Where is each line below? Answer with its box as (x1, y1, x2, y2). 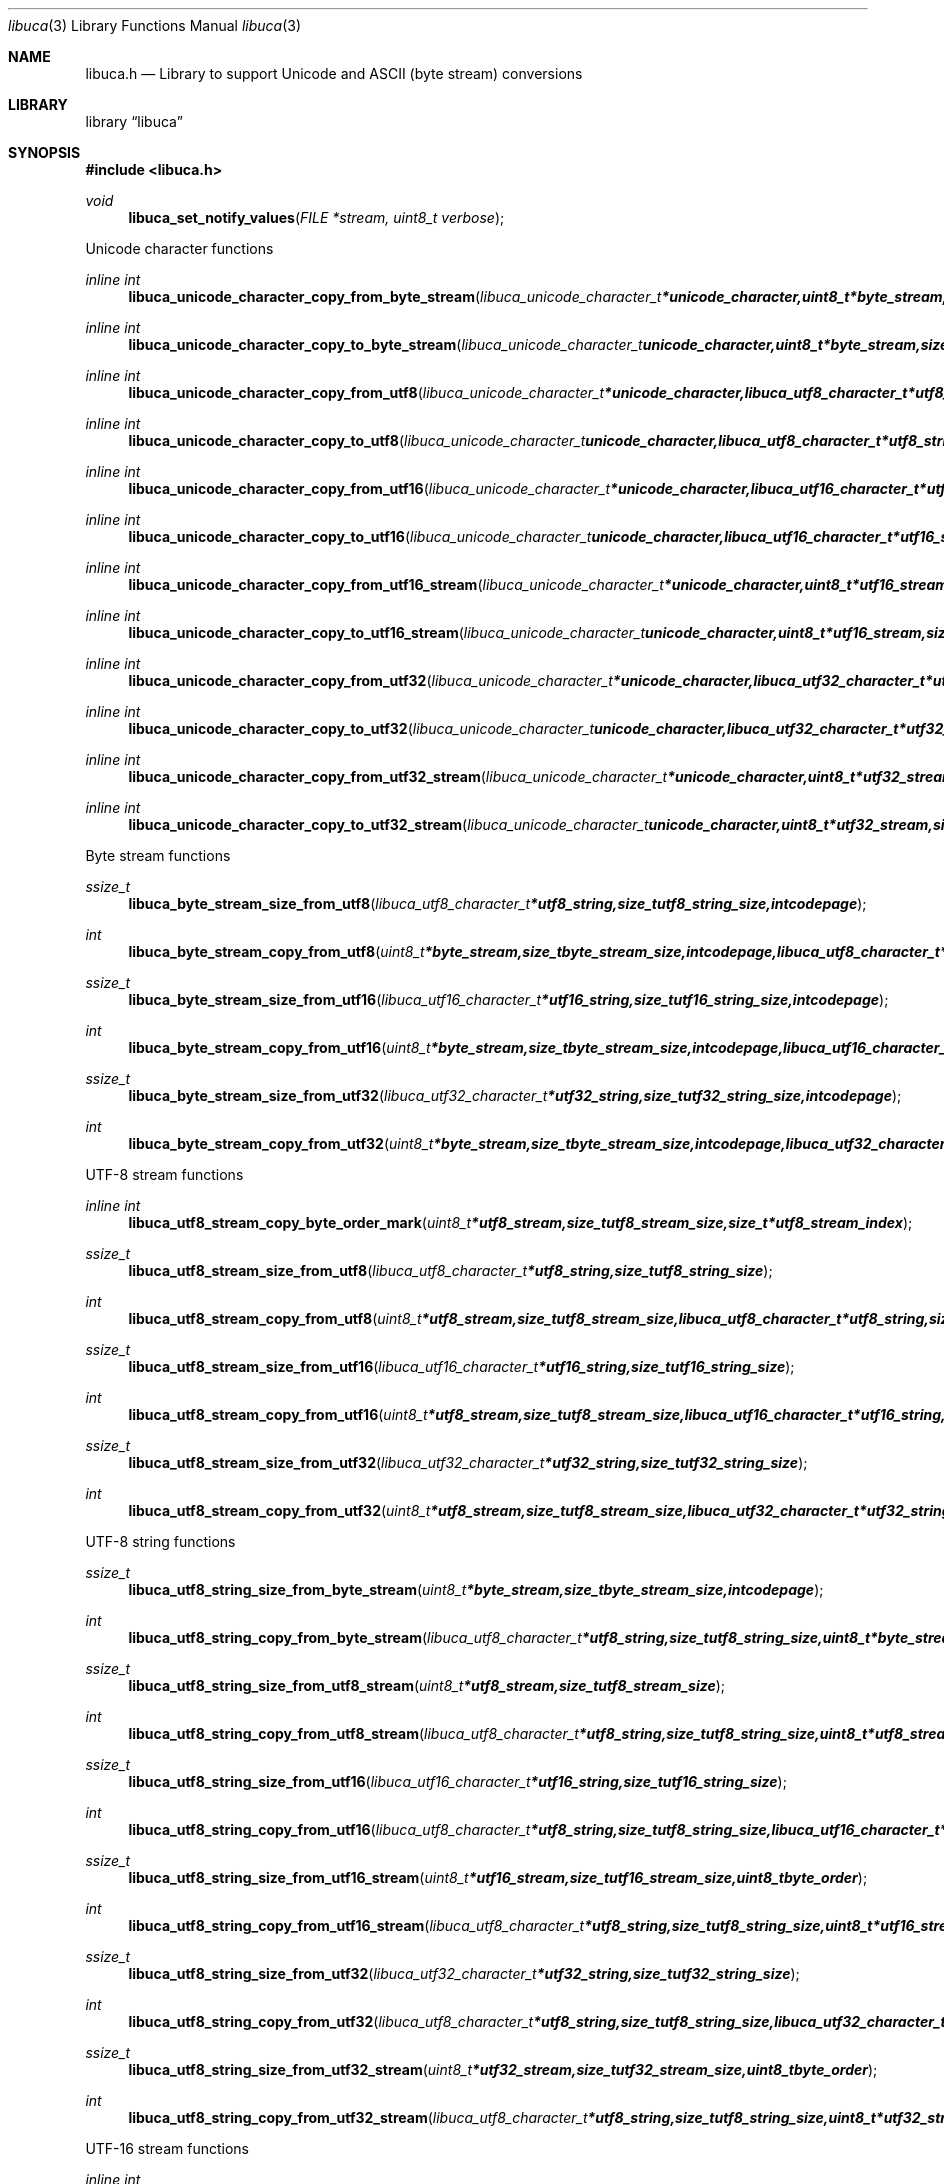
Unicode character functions (85, 240, 274, 257)
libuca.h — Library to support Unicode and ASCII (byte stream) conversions (85, 65, 583, 82)
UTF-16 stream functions (85, 2140, 249, 2157)
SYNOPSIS (8, 144, 81, 161)
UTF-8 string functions (85, 1533, 236, 1550)
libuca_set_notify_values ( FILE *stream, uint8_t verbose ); (128, 209, 505, 226)
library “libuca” (85, 113, 183, 130)
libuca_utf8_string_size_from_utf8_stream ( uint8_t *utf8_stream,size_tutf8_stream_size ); (128, 1677, 726, 1694)
